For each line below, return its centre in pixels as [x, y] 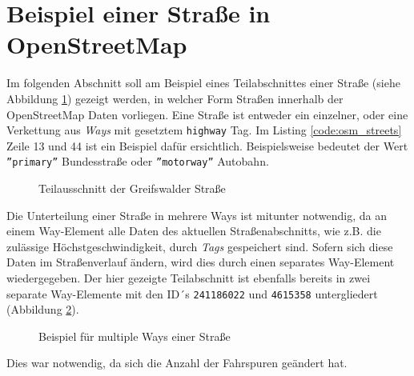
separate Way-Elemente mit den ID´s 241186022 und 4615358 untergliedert [192, 293]
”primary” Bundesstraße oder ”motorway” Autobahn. [138, 161]
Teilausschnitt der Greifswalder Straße [132, 188]
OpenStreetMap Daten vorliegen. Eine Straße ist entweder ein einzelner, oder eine [207, 114]
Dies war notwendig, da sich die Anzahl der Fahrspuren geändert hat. [177, 363]
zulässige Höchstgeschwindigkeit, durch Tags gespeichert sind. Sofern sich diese [200, 246]
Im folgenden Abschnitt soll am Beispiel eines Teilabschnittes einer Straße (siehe [203, 83]
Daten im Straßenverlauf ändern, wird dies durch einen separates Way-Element [201, 262]
